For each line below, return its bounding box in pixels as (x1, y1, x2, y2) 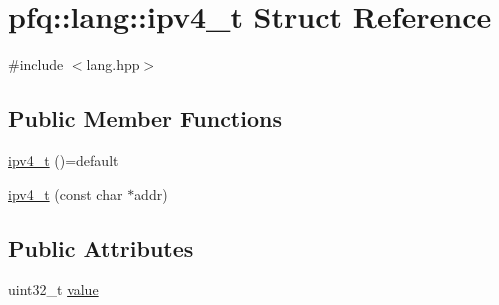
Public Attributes (8, 232, 194, 263)
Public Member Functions (8, 103, 282, 134)
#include (8, 54, 64, 75)
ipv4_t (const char (8, 183, 123, 204)
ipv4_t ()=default (8, 149, 119, 170)
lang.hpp (86, 54, 140, 75)
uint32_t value (8, 279, 99, 300)
